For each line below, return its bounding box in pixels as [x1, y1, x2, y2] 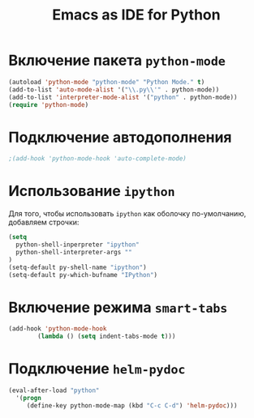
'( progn [15, 394, 42, 402]
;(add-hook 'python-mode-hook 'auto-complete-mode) [8, 155, 187, 163]
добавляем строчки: [8, 217, 80, 228]
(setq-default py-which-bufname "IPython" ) [8, 271, 158, 279]
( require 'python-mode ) [8, 100, 89, 109]
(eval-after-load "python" [8, 386, 100, 395]
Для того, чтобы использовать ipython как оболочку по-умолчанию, [8, 209, 247, 219]
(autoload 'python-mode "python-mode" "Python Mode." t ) [8, 78, 205, 86]
